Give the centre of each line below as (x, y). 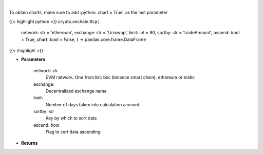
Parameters (33, 59)
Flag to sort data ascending (73, 132)
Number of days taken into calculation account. (93, 104)
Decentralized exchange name (76, 91)
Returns (29, 143)
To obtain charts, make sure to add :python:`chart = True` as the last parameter (88, 13)
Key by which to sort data (71, 118)
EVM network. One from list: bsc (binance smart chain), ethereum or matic (120, 77)
